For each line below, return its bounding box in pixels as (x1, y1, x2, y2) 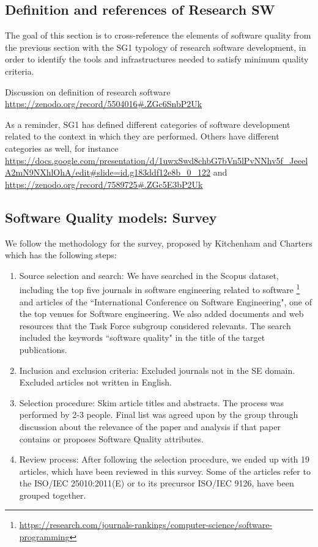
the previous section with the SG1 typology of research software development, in (5, 40, 306, 53)
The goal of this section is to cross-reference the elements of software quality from (5, 29, 311, 42)
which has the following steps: (5, 248, 117, 261)
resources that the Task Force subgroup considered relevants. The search (19, 319, 291, 332)
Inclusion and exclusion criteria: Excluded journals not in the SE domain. (19, 363, 295, 376)
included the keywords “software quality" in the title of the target (19, 331, 265, 344)
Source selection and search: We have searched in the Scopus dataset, (19, 269, 279, 281)
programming (19, 530, 70, 543)
